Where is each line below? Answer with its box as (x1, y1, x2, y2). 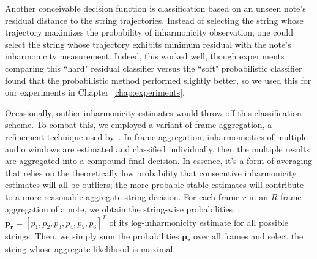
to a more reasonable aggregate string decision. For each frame (5, 190, 240, 203)
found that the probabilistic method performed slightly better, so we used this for (5, 73, 311, 86)
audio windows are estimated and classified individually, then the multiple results (5, 142, 310, 155)
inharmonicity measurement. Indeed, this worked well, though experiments (5, 50, 285, 62)
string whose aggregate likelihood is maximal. (5, 242, 176, 255)
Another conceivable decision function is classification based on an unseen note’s (5, 2, 306, 14)
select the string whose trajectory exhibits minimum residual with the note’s (5, 37, 291, 50)
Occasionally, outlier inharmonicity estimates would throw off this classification (5, 106, 302, 119)
